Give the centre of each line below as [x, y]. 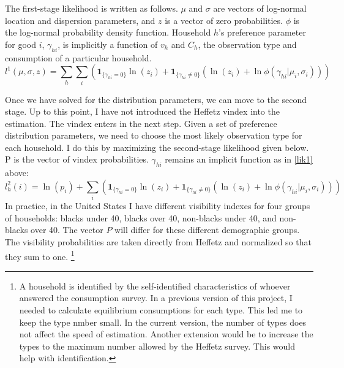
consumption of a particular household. [78, 57]
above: [17, 173]
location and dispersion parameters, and [80, 20]
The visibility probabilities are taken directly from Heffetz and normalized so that [158, 241]
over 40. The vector [67, 230]
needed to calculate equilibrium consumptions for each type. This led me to [161, 310]
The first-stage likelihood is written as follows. [92, 8]
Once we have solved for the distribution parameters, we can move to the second [156, 99]
